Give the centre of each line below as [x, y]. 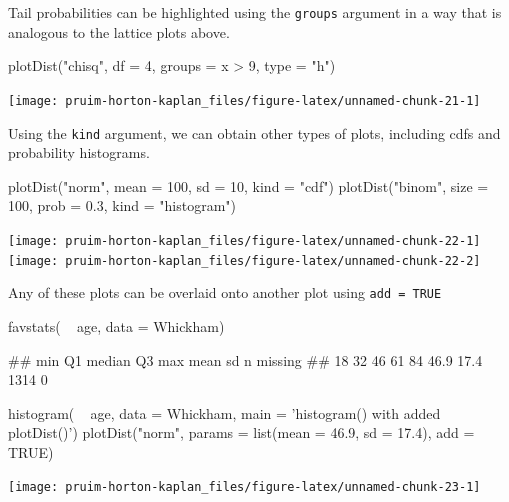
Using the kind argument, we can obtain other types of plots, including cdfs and [254, 132]
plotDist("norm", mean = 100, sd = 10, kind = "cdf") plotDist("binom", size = [248, 185]
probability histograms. [79, 152]
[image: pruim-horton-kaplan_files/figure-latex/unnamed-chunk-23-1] [244, 487]
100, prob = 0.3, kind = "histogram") [122, 205]
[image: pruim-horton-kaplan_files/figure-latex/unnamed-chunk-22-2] [244, 260]
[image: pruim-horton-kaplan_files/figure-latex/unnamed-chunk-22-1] [244, 240]
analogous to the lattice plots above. [119, 31]
